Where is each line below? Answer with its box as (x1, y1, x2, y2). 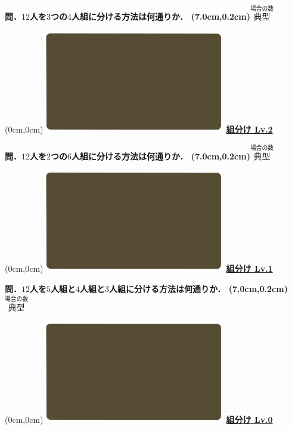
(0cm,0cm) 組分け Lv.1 (5, 262, 273, 275)
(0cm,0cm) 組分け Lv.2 (5, 122, 273, 135)
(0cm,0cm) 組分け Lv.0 (5, 413, 273, 426)
